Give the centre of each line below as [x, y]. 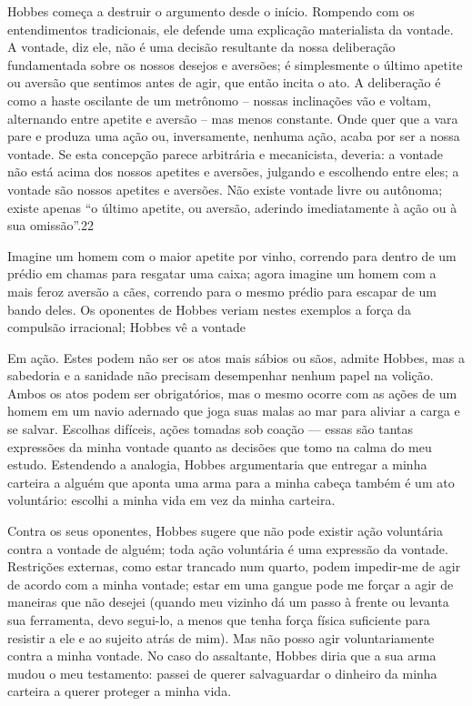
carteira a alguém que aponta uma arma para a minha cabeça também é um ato [231, 482]
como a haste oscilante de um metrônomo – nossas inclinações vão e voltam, [219, 100]
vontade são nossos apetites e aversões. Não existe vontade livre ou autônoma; [225, 189]
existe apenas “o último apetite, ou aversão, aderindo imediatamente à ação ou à [232, 207]
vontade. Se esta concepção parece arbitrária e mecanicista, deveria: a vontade [226, 153]
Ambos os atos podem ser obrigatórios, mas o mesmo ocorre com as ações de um [232, 393]
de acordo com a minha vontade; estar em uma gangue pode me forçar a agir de [231, 584]
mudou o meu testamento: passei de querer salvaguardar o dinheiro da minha [222, 673]
